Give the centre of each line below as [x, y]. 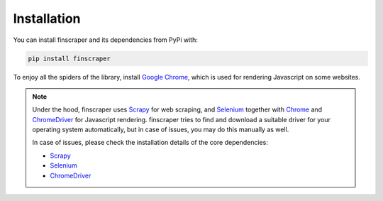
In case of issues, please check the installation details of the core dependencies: [150, 143]
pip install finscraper [70, 58]
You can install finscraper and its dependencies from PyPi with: [105, 40]
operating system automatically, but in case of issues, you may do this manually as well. [161, 130]
